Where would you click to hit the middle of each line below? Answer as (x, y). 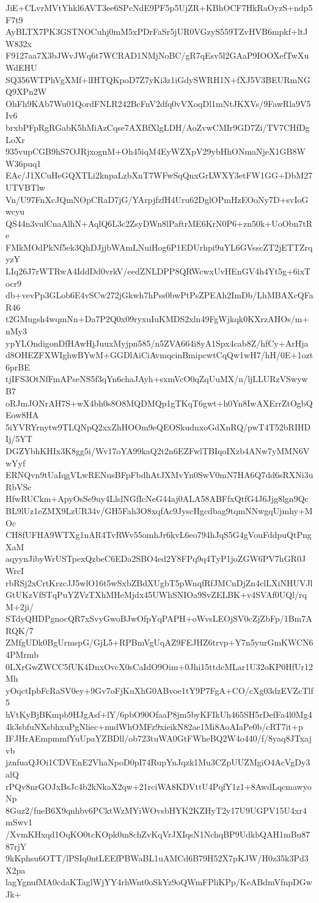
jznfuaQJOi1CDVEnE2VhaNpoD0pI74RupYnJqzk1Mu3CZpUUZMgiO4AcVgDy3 (158, 762)
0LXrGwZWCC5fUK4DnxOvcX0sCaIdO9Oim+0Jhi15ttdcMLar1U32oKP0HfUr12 (159, 666)
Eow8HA (22, 415)
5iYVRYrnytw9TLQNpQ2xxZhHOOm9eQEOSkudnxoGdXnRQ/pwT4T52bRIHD (158, 426)
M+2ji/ (20, 606)
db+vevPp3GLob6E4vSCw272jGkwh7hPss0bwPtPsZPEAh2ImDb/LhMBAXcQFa (159, 295)
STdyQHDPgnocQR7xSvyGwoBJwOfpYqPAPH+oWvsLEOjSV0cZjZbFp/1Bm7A (159, 618)
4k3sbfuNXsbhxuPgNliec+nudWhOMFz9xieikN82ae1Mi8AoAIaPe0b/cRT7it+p (154, 726)
